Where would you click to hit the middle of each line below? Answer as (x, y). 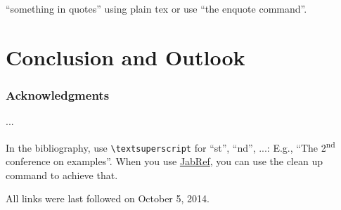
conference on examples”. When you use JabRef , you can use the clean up (164, 161)
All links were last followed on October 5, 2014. (108, 198)
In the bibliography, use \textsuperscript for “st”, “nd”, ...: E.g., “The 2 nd (170, 146)
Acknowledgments (58, 94)
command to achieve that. (62, 175)
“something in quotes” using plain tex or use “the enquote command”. (156, 8)
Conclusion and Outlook (126, 57)
